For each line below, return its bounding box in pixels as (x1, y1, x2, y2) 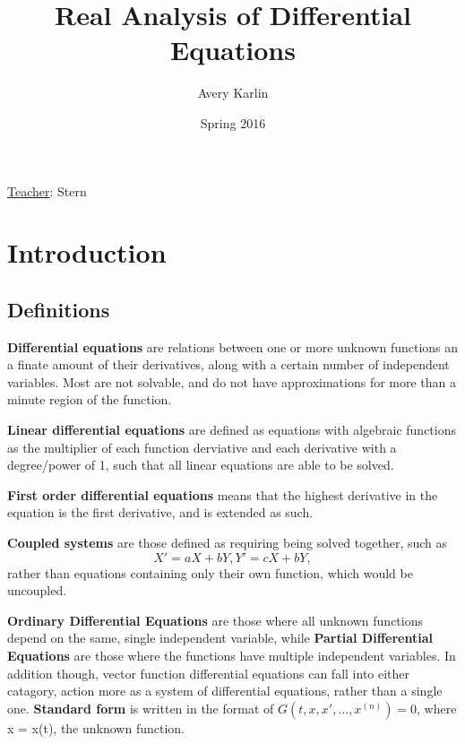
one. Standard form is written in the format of (7, 698, 274, 717)
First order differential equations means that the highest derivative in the (7, 485, 438, 504)
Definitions (7, 295, 110, 323)
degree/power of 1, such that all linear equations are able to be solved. (7, 455, 394, 474)
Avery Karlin (197, 83, 269, 102)
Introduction (7, 234, 167, 271)
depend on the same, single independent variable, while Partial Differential (7, 628, 433, 647)
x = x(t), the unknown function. (7, 718, 185, 737)
